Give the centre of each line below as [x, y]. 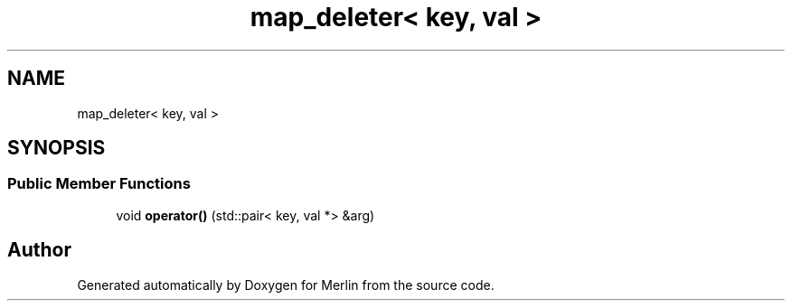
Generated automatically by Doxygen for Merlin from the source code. [286, 285]
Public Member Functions [99, 184]
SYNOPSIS [57, 148]
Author [39, 250]
